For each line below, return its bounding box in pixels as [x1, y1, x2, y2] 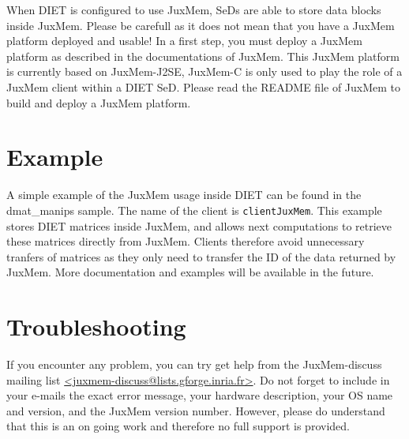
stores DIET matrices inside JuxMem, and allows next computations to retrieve [6, 217, 392, 234]
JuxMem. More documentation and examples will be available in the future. [6, 264, 374, 280]
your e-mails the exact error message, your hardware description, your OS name [6, 387, 393, 403]
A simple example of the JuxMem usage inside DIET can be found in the [6, 186, 362, 203]
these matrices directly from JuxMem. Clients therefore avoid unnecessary [6, 233, 365, 250]
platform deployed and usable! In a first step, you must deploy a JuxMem [6, 32, 362, 49]
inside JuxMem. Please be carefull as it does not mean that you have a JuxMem [6, 17, 395, 33]
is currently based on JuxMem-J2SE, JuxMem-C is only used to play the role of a [6, 63, 403, 80]
